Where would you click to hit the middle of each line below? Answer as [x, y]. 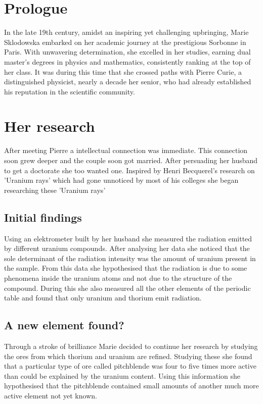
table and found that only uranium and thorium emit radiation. [103, 298]
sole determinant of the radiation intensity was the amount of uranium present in [130, 258]
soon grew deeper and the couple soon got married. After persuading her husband [131, 160]
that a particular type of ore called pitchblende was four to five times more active [130, 366]
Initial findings [43, 217]
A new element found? [64, 325]
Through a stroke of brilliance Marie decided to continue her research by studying [131, 346]
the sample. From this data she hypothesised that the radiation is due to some [126, 268]
